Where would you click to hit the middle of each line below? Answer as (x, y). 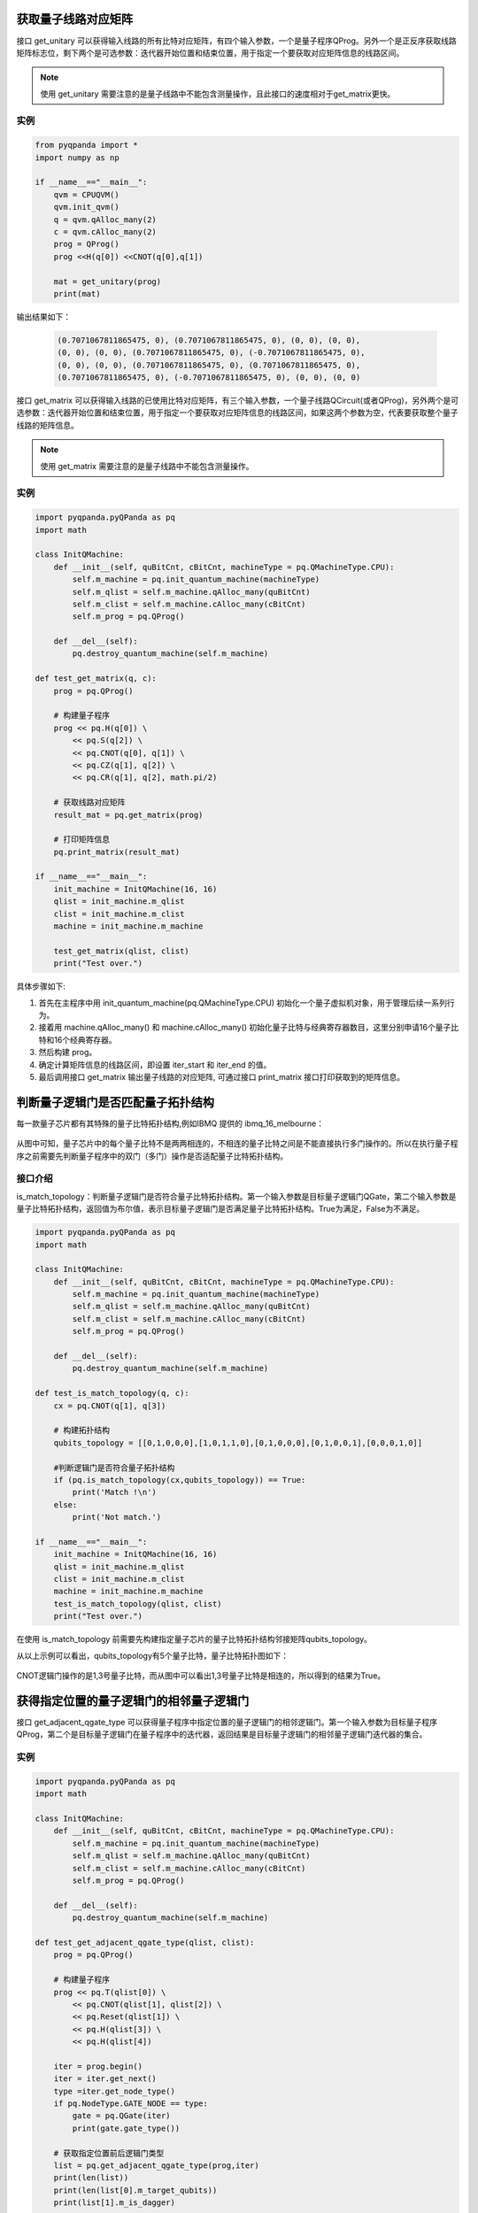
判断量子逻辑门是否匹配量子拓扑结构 (115, 1102)
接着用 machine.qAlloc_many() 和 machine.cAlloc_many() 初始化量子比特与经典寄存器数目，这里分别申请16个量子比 (249, 1028)
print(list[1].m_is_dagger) (115, 2203)
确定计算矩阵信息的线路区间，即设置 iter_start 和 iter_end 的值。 (155, 1064)
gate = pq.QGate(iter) (122, 2116)
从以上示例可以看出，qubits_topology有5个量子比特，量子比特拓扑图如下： (153, 1655)
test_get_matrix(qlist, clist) (121, 951)
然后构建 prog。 (68, 1053)
